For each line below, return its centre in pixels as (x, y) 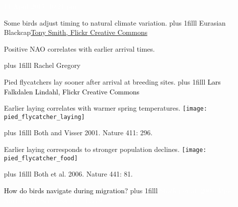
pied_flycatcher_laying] (44, 117)
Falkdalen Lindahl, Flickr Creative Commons (72, 91)
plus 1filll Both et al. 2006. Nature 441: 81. (68, 174)
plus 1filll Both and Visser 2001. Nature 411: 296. (78, 133)
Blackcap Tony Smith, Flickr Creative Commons (76, 32)
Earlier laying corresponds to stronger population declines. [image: (105, 149)
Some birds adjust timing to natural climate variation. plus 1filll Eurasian (115, 22)
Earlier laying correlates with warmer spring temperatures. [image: (106, 108)
